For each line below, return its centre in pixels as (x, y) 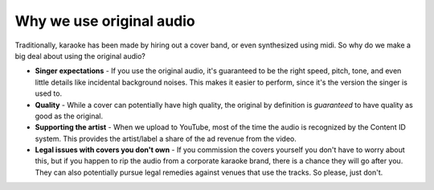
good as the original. (69, 116)
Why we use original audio (105, 21)
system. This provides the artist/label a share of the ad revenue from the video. (166, 138)
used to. (49, 93)
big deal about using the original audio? (80, 56)
